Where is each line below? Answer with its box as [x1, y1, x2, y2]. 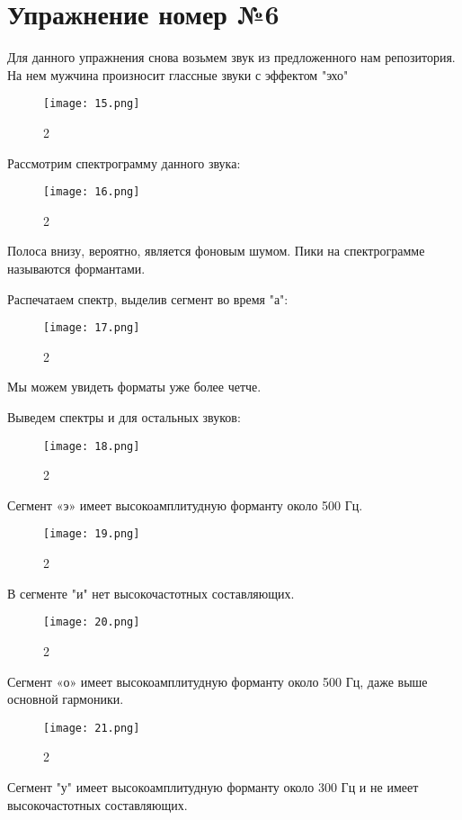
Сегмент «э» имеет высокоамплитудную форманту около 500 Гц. [7, 495, 363, 514]
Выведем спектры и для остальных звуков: [7, 408, 241, 427]
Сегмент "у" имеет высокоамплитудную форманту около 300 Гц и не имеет [7, 778, 419, 796]
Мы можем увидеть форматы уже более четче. [7, 377, 262, 396]
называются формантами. [7, 259, 146, 277]
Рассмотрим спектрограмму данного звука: [7, 153, 241, 172]
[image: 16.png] [43, 185, 140, 199]
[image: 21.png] [43, 721, 140, 734]
